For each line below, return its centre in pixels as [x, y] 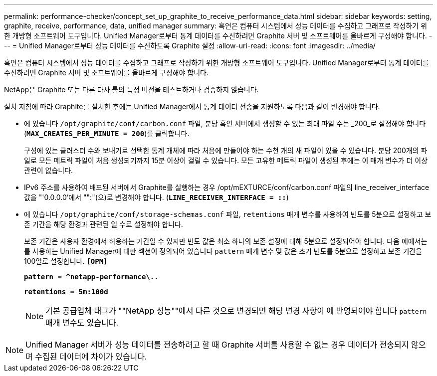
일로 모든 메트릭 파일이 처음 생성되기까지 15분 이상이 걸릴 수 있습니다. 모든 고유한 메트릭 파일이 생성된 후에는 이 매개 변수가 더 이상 [226, 160]
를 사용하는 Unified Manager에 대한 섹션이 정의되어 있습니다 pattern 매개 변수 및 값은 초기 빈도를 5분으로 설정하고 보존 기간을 [223, 251]
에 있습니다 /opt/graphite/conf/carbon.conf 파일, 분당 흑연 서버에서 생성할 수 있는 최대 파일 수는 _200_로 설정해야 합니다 [225, 123]
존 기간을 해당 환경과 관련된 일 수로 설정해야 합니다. [104, 224]
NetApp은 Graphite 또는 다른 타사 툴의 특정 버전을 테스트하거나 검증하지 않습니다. [131, 90]
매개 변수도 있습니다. [82, 323]
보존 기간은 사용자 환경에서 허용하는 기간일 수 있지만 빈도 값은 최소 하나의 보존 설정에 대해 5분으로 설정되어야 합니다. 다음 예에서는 [226, 241]
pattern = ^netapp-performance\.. [91, 277]
